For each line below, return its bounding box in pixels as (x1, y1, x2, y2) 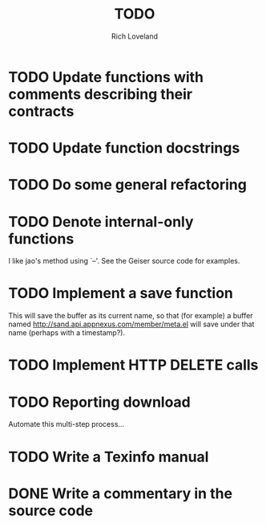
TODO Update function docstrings (8, 139, 240, 158)
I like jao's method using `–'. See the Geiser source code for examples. (8, 256, 240, 266)
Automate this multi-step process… (8, 420, 125, 429)
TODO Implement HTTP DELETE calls (8, 356, 259, 375)
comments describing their (8, 85, 193, 103)
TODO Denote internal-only (8, 212, 194, 231)
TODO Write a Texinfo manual (8, 448, 209, 466)
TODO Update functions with (8, 68, 204, 86)
